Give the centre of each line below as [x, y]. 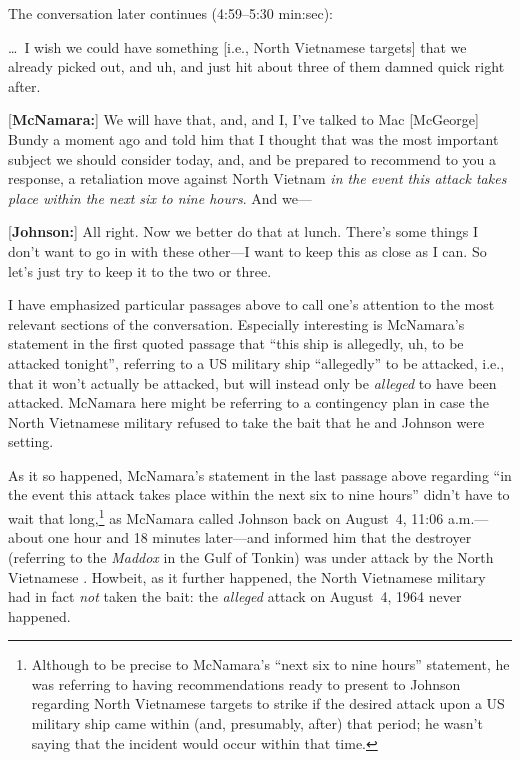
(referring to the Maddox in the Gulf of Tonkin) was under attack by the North [251, 556]
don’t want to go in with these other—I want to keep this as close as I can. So [247, 250]
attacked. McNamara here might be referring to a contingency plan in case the [248, 402]
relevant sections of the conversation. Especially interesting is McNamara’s [236, 323]
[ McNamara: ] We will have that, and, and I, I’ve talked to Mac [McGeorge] [243, 119]
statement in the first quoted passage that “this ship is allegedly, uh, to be [236, 343]
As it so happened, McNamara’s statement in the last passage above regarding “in [260, 474]
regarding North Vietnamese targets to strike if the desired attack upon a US [268, 703]
